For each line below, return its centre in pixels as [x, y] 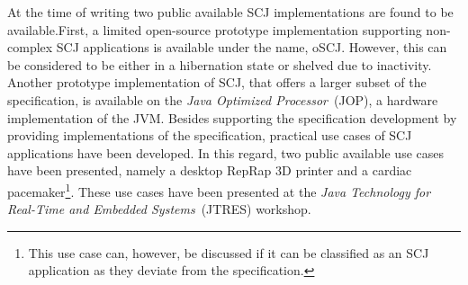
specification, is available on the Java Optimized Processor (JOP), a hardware [223, 99]
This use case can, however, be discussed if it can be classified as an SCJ [229, 252]
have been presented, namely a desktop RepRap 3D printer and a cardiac [210, 170]
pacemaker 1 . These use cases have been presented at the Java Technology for [219, 190]
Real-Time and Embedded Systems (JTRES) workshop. [159, 209]
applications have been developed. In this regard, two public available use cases [225, 152]
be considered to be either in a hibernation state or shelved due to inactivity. [220, 64]
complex [30, 47]
